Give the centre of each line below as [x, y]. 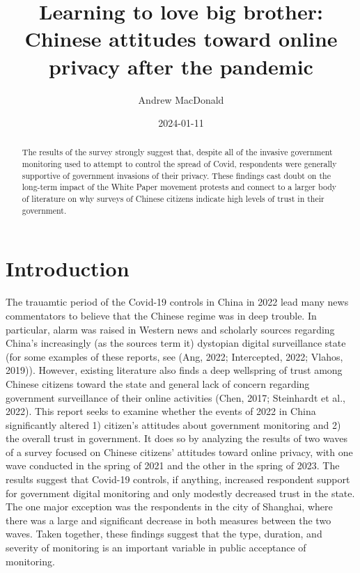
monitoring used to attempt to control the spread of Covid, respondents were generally [179, 164]
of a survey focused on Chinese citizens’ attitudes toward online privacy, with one [179, 452]
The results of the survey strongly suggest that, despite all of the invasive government [177, 152]
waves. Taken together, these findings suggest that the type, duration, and [164, 534]
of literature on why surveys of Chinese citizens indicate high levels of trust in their [173, 199]
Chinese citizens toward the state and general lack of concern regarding [158, 383]
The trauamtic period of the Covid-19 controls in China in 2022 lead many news [177, 302]
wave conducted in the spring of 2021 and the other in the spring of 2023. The [173, 465]
